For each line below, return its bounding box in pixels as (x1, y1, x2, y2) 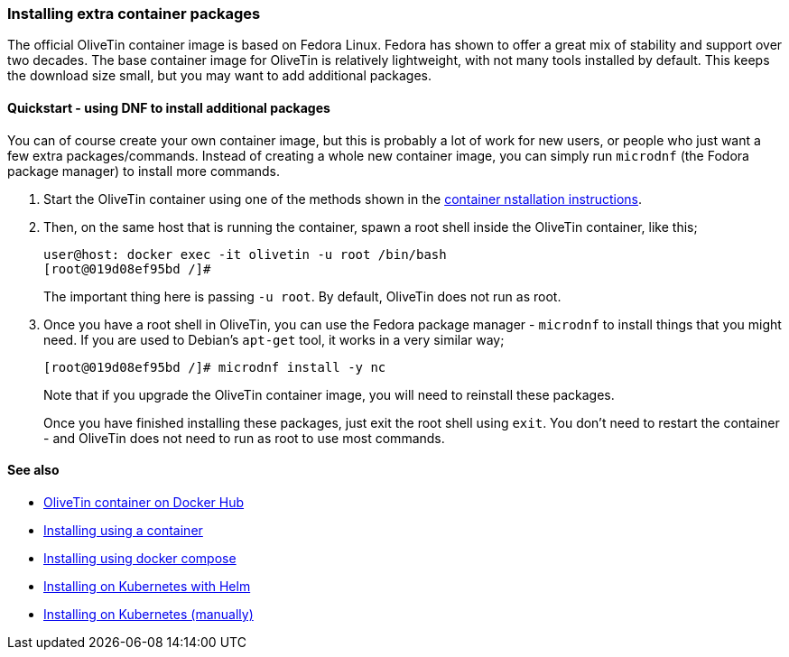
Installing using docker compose (43, 550, 237, 566)
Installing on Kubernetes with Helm (43, 578, 251, 594)
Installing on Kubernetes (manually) (43, 606, 254, 622)
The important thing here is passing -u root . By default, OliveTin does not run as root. (43, 288, 562, 304)
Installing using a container (43, 522, 203, 538)
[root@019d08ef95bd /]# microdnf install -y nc (43, 359, 386, 375)
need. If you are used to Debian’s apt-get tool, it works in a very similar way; (43, 331, 505, 347)
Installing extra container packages (7, 5, 261, 23)
